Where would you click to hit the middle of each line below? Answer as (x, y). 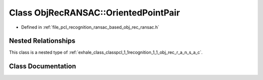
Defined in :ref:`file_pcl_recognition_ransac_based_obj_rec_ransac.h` (90, 27)
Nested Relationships (42, 41)
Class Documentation (43, 66)
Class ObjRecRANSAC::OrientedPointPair (94, 13)
